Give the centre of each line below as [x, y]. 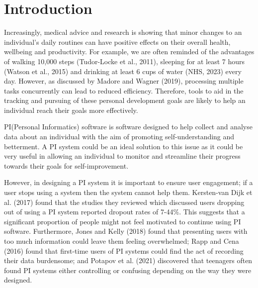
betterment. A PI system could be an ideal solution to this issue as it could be [124, 146]
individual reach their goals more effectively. [71, 110]
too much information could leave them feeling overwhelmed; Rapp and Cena [122, 241]
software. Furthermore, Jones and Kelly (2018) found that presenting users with [126, 231]
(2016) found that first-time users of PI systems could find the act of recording [124, 250]
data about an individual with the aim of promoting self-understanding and [119, 137]
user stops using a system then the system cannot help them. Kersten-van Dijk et [128, 192]
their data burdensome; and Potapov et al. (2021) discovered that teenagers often [128, 260]
